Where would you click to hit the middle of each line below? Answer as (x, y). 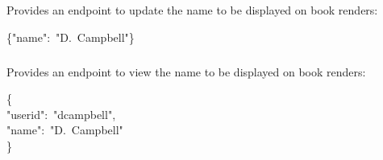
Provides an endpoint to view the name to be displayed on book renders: (186, 71)
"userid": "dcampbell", (61, 114)
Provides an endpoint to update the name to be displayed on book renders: (192, 10)
